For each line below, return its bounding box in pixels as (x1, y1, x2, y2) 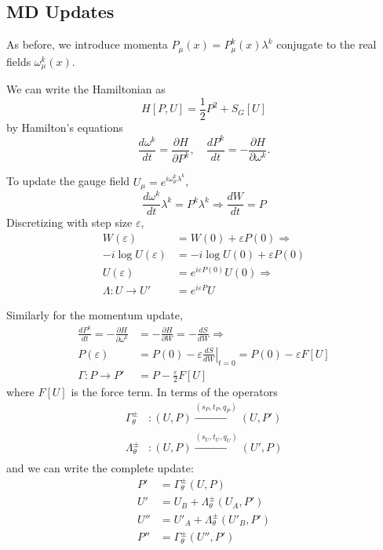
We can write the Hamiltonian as (6, 81, 166, 97)
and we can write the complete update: (6, 459, 194, 475)
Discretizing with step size (6, 214, 133, 231)
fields (6, 53, 31, 69)
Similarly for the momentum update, (6, 307, 183, 323)
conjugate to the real (276, 36, 377, 53)
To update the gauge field (6, 173, 130, 189)
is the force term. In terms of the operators (71, 384, 278, 400)
